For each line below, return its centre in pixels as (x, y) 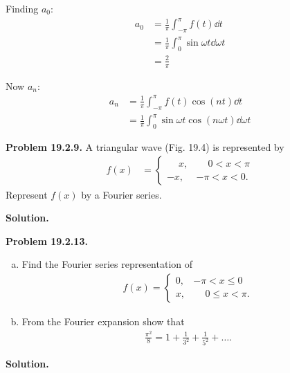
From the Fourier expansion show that (103, 321)
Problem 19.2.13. (47, 240)
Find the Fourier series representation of (107, 264)
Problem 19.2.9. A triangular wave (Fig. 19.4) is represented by (145, 146)
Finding (22, 8)
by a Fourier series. (121, 194)
